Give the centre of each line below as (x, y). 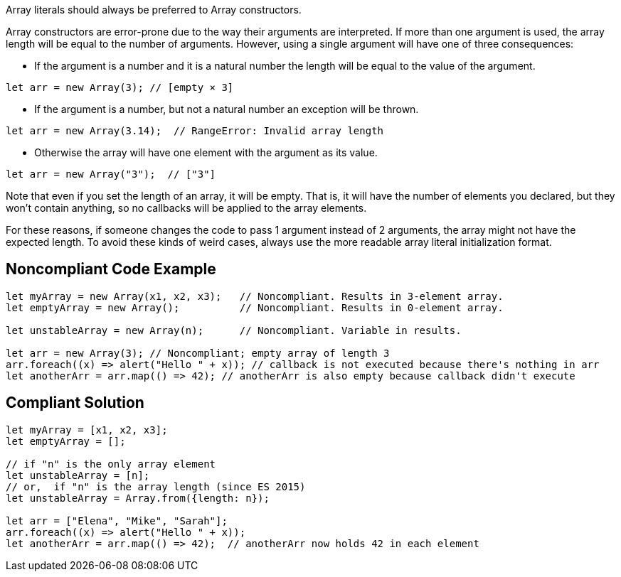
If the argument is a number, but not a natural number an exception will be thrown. (227, 109)
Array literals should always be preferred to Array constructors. (154, 10)
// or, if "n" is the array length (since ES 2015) (156, 486)
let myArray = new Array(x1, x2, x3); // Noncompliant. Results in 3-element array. (255, 296)
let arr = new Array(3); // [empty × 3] (120, 87)
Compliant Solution (75, 403)
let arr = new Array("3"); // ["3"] (111, 174)
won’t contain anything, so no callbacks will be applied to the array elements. (186, 208)
